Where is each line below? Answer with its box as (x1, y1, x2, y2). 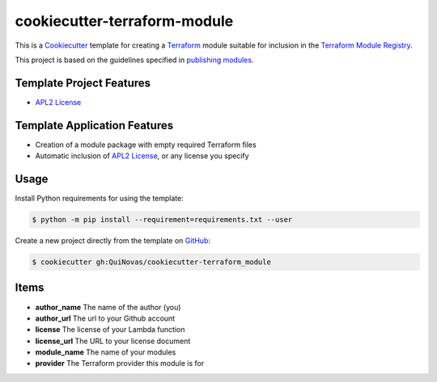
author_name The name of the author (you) (35, 302, 181, 312)
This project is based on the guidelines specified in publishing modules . (15, 55, 254, 65)
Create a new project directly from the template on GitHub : (15, 236, 210, 246)
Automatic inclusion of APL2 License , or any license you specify (35, 151, 250, 161)
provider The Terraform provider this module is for (35, 359, 205, 368)
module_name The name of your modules (35, 347, 176, 357)
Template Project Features (15, 76, 151, 90)
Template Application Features (15, 118, 174, 132)
